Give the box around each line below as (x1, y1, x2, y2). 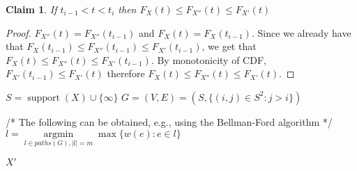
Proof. (6, 25, 31, 40)
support (27, 92, 60, 103)
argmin (43, 129, 74, 139)
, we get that (202, 39, 257, 54)
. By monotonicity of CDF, (151, 52, 266, 67)
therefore (107, 66, 145, 81)
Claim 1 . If (6, 2, 57, 16)
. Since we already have (251, 25, 351, 40)
